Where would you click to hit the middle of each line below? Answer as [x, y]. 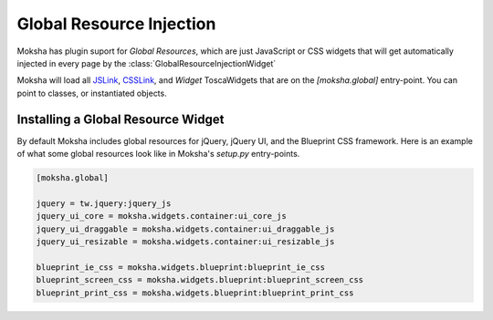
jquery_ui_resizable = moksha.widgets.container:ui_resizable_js [185, 241]
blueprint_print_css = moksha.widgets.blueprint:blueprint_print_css [195, 293]
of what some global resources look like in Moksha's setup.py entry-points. [158, 154]
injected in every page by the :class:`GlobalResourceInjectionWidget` [147, 63]
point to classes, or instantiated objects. [92, 93]
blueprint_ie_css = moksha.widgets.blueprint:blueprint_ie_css [181, 267]
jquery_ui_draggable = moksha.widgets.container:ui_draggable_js [185, 229]
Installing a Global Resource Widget [121, 119]
